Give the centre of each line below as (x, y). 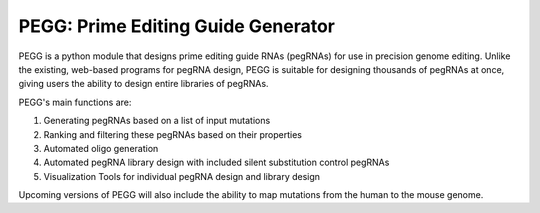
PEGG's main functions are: (75, 102)
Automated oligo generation (101, 148)
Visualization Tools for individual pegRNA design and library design (181, 176)
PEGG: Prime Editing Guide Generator (176, 26)
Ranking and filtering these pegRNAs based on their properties (172, 134)
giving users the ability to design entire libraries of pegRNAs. (143, 84)
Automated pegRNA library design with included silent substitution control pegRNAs (216, 162)
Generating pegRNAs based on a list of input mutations (157, 121)
